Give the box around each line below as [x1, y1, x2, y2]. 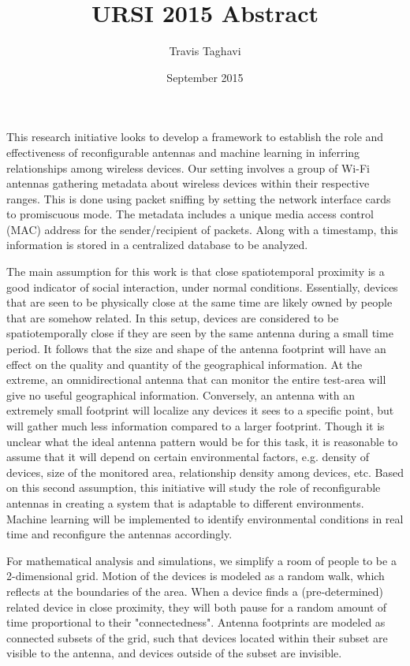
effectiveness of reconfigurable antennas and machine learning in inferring [6, 143, 360, 160]
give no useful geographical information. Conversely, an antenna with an [6, 386, 356, 403]
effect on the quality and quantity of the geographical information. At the [6, 355, 363, 372]
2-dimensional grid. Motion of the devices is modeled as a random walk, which [6, 567, 385, 584]
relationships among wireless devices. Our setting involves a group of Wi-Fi [6, 159, 370, 176]
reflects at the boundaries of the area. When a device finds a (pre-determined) [6, 582, 383, 599]
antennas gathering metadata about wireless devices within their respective [6, 175, 370, 192]
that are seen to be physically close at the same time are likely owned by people [6, 294, 393, 311]
